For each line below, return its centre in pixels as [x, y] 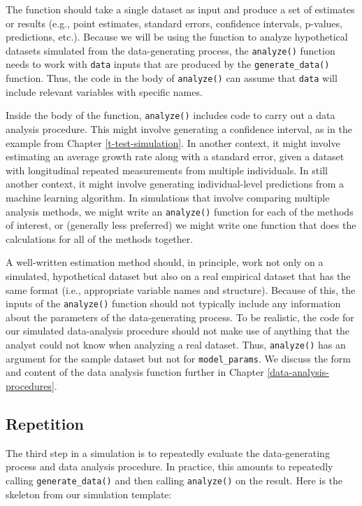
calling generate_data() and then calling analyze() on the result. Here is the [174, 480]
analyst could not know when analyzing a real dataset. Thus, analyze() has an [176, 345]
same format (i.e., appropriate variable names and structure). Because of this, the [181, 289]
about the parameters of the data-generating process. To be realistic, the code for [180, 317]
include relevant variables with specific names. [104, 91]
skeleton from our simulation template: [89, 494]
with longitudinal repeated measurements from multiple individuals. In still [167, 170]
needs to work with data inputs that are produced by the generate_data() [168, 64]
